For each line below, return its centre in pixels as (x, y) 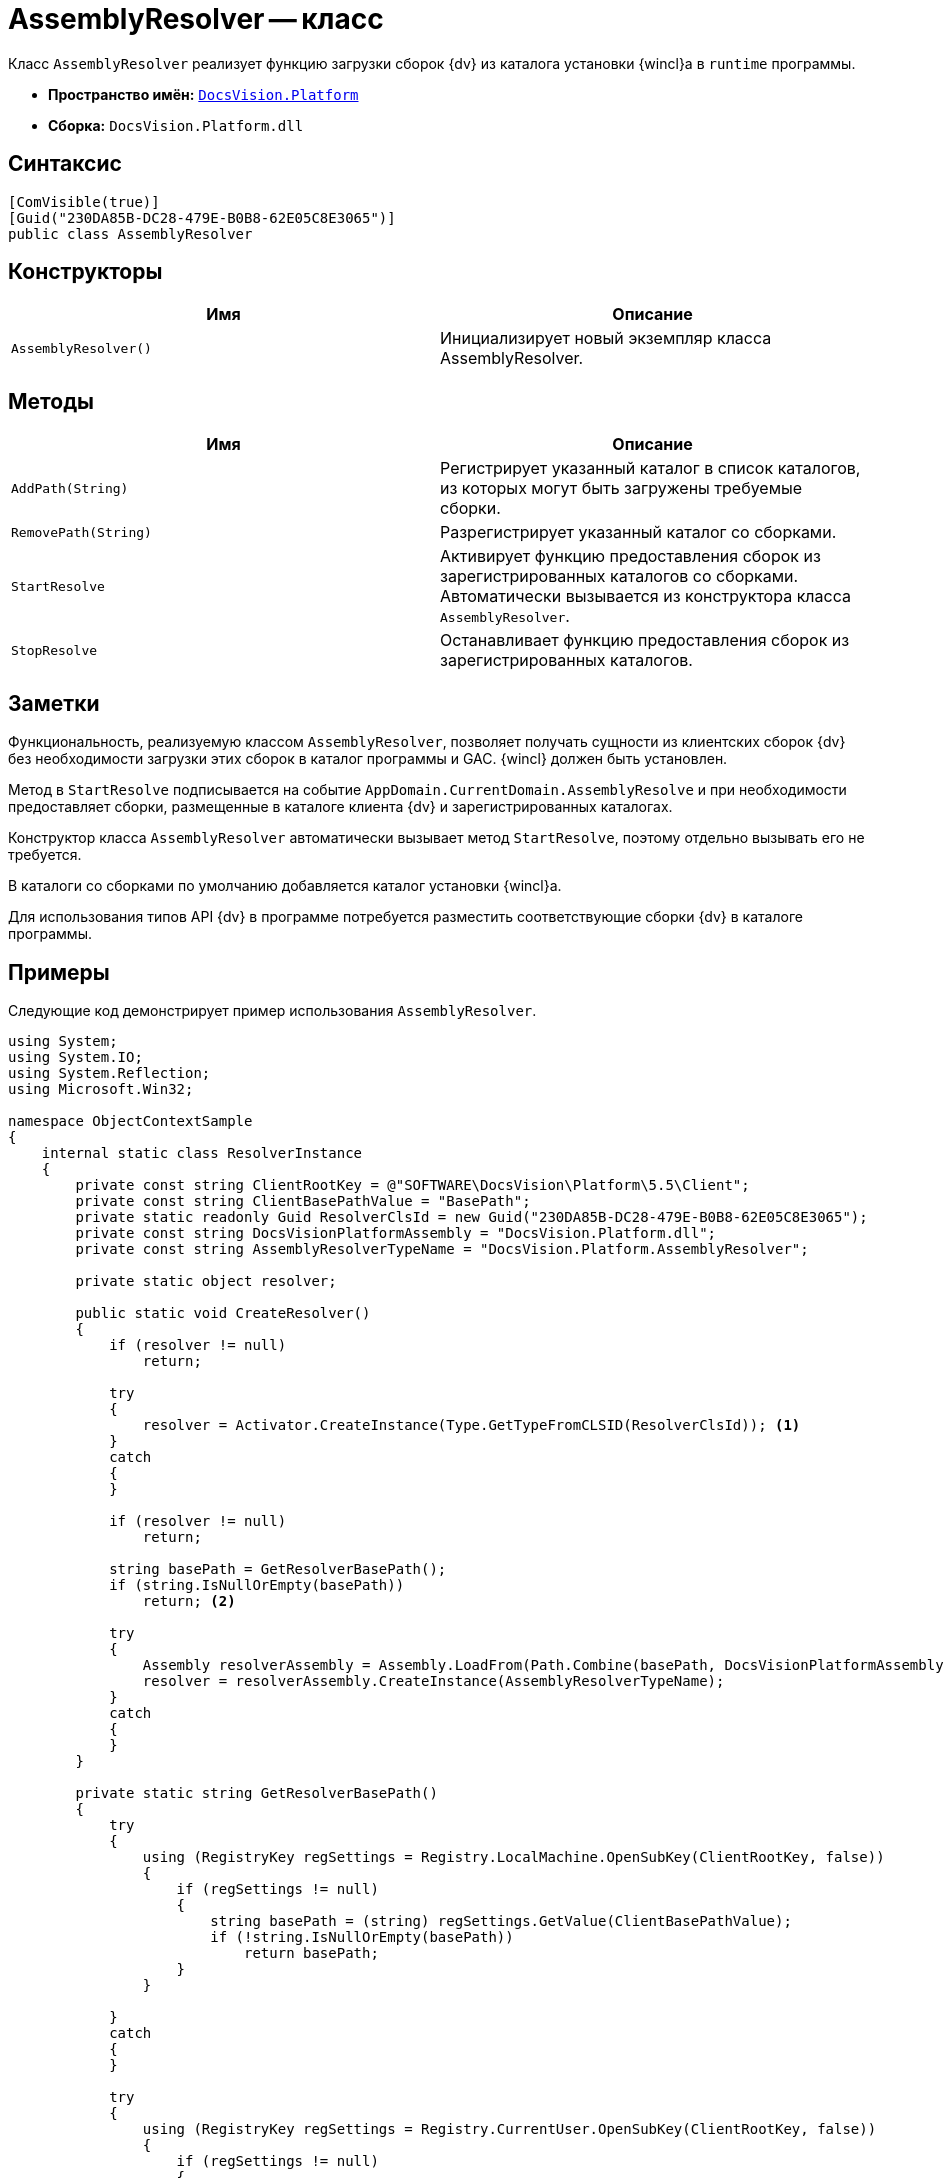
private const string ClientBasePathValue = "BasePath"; (303, 1200)
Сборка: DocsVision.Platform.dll (176, 125)
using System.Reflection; (109, 1072)
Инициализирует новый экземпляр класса (606, 338)
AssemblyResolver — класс (196, 19)
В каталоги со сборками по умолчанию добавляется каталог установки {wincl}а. (285, 886)
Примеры (59, 972)
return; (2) (189, 1600)
